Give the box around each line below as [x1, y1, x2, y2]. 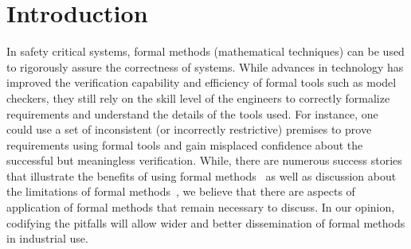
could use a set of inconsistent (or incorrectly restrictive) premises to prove [6, 121, 372, 138]
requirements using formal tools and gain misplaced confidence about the [6, 136, 363, 153]
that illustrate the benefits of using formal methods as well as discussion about [6, 167, 397, 184]
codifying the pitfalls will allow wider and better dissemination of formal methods [6, 214, 405, 231]
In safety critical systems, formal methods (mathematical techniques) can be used [6, 43, 405, 60]
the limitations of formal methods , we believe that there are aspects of [6, 183, 355, 200]
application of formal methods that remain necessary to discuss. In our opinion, [6, 199, 395, 216]
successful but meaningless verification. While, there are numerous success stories [6, 152, 402, 169]
